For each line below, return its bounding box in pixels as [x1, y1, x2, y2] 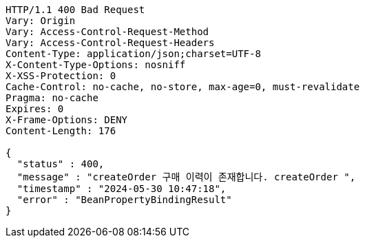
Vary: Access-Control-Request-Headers [6, 37, 215, 48]
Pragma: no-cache [6, 92, 98, 103]
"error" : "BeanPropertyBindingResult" [17, 194, 232, 205]
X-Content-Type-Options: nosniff [6, 59, 186, 70]
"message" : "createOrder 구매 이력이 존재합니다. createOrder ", [17, 171, 356, 182]
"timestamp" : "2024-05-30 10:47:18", [17, 183, 227, 194]
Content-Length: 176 [6, 125, 116, 136]
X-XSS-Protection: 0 [6, 70, 116, 81]
